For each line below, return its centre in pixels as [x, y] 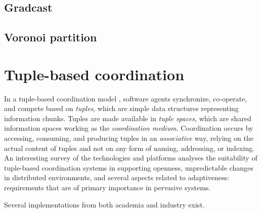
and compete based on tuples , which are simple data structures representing [121, 108]
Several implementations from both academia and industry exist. [104, 204]
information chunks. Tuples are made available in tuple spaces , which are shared [128, 118]
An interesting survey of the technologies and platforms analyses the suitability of [131, 158]
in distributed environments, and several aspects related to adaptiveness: [117, 177]
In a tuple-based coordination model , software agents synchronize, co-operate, [126, 98]
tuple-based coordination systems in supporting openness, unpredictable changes [129, 167]
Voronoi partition [51, 37]
